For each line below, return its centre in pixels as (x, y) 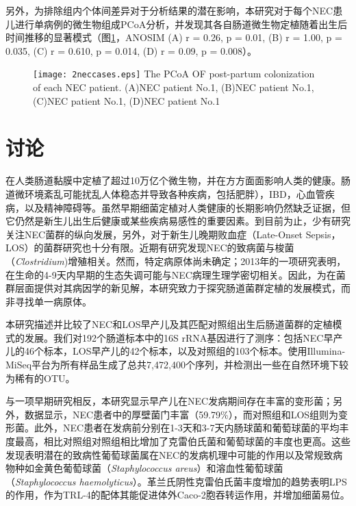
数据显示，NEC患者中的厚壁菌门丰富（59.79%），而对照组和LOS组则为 (181, 414)
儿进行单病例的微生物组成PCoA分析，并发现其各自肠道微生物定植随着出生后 (177, 24)
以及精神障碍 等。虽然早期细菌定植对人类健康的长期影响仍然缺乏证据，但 (187, 207)
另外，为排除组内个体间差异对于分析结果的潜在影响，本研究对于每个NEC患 (174, 10)
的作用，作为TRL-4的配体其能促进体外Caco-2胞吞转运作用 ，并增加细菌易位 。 (178, 495)
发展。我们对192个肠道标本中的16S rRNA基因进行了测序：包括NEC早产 (183, 337)
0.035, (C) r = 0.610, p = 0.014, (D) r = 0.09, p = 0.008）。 (131, 50)
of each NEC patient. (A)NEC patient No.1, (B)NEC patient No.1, (174, 87)
